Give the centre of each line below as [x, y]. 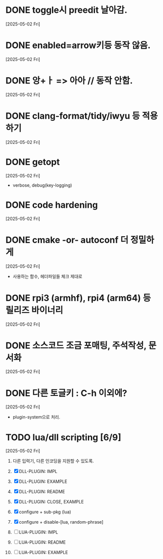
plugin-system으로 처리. [36, 417]
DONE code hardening [52, 205]
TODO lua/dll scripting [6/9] [64, 437]
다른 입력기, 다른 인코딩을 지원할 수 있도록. [53, 461]
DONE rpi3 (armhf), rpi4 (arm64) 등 [78, 298]
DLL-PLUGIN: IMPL [38, 472]
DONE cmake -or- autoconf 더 [67, 240]
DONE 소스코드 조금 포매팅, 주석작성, [76, 346]
